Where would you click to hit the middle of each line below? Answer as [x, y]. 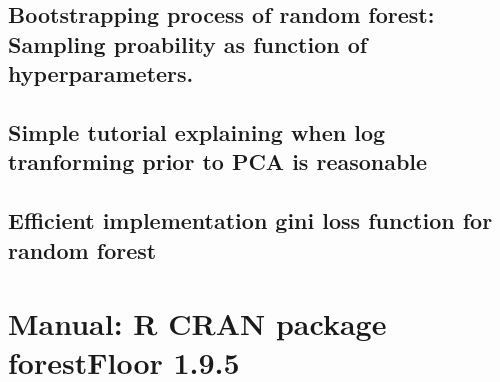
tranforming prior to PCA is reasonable [218, 161]
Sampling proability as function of [188, 43]
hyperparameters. [101, 73]
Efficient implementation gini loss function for [250, 220]
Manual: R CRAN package [197, 323]
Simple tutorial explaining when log [197, 131]
